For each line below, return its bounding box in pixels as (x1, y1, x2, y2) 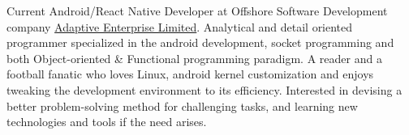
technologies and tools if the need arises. (6, 113, 207, 130)
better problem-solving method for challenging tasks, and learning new (6, 97, 358, 114)
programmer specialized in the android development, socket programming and (6, 34, 394, 51)
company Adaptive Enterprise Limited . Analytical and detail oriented (6, 18, 353, 35)
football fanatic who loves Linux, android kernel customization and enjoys (6, 65, 374, 82)
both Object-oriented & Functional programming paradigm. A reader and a (6, 49, 382, 66)
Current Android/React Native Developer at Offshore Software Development (6, 2, 388, 19)
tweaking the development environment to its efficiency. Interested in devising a (6, 81, 403, 98)
